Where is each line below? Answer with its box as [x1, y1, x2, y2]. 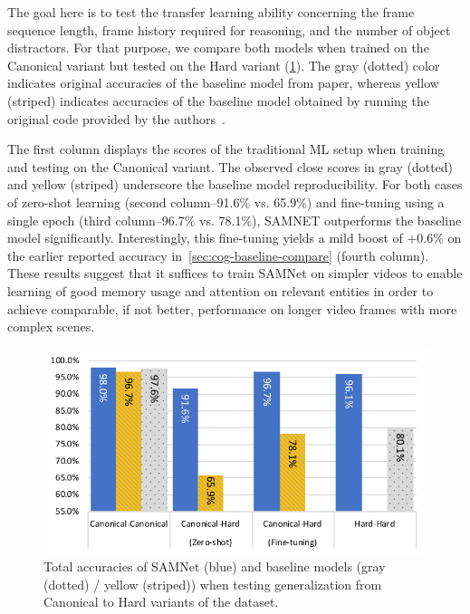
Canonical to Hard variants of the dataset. [43, 592, 279, 611]
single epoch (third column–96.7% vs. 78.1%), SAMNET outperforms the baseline [7, 210, 462, 229]
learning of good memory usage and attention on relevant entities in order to [7, 281, 434, 300]
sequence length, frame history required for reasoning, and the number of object [7, 20, 451, 39]
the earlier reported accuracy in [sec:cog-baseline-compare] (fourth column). [7, 245, 429, 264]
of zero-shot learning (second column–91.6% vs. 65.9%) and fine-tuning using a [7, 192, 445, 211]
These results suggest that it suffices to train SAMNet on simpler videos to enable [7, 264, 463, 283]
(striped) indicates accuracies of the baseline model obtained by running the [7, 91, 429, 110]
